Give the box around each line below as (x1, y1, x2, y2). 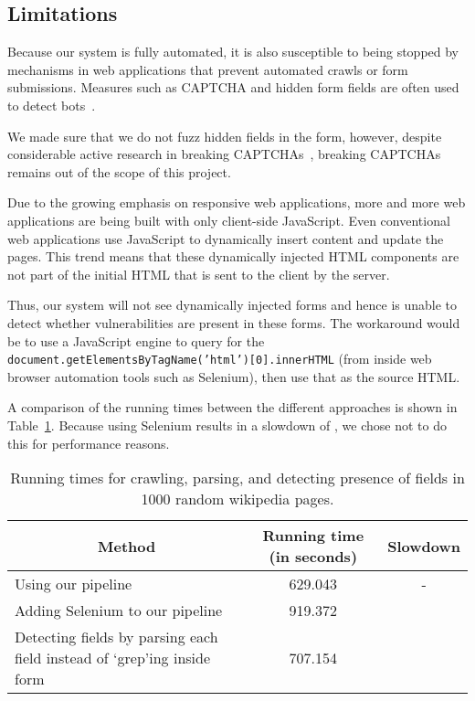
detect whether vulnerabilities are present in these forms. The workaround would (7, 313, 460, 332)
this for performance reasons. (7, 433, 170, 452)
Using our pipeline (15, 573, 132, 595)
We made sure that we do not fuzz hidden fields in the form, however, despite (7, 126, 442, 145)
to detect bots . (7, 95, 96, 114)
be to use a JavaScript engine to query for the (7, 331, 265, 350)
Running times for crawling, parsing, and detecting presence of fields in (10, 467, 465, 489)
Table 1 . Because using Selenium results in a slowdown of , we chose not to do (7, 415, 447, 434)
